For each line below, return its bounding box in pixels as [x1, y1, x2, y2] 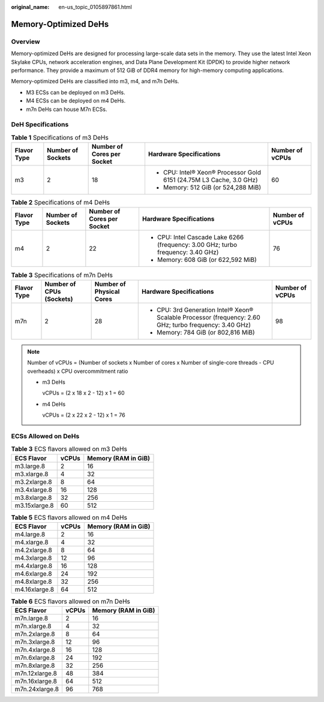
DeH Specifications [11, 120, 69, 129]
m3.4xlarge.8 [14, 486, 52, 494]
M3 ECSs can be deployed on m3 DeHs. [26, 89, 125, 96]
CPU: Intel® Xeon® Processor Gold [163, 168, 261, 177]
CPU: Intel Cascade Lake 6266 [157, 233, 244, 242]
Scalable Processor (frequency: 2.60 [157, 313, 260, 321]
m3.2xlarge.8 [14, 477, 52, 486]
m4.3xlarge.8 [14, 554, 52, 562]
